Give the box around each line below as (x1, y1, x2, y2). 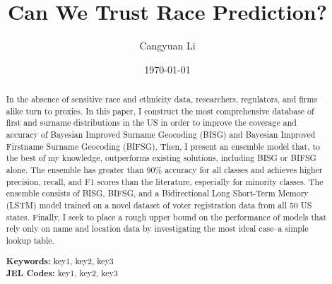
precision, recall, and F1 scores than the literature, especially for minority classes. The (6, 175, 324, 187)
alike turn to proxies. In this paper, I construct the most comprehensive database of (6, 105, 314, 117)
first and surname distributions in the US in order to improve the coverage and (6, 117, 297, 129)
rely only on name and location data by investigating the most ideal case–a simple (6, 223, 309, 235)
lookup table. (6, 234, 54, 246)
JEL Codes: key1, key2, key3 (6, 267, 118, 280)
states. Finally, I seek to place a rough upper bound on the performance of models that (6, 211, 327, 223)
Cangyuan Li (139, 38, 196, 53)
